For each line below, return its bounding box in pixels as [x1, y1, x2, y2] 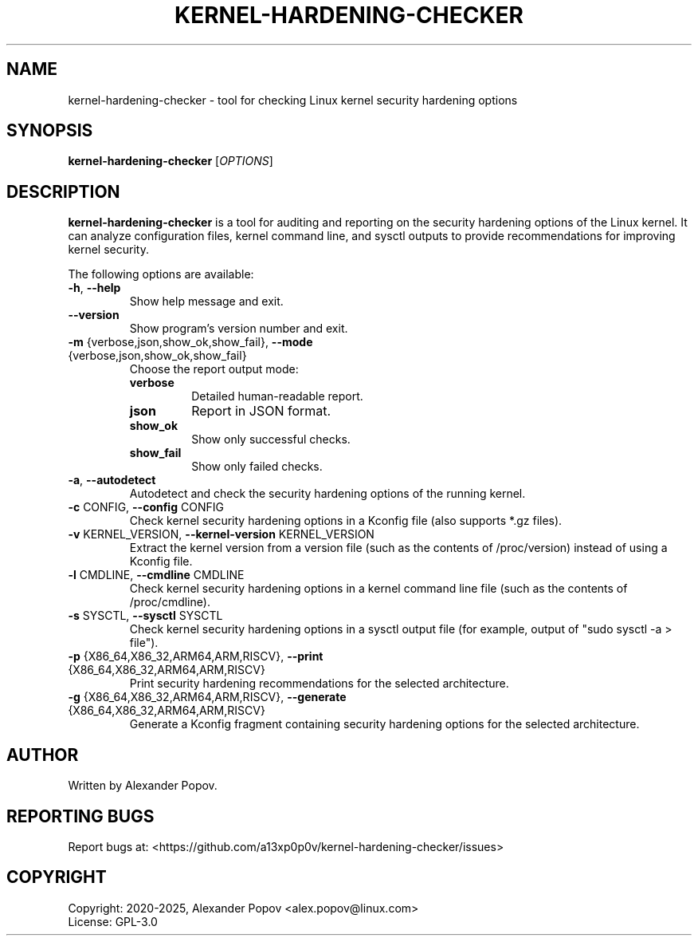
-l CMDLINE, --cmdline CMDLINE [68, 568, 245, 582]
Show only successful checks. [191, 432, 351, 447]
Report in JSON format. [191, 403, 331, 420]
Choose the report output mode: [129, 362, 299, 376]
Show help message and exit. [129, 294, 284, 309]
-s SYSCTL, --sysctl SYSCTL [68, 609, 223, 623]
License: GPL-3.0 [68, 914, 158, 928]
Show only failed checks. [191, 459, 323, 474]
